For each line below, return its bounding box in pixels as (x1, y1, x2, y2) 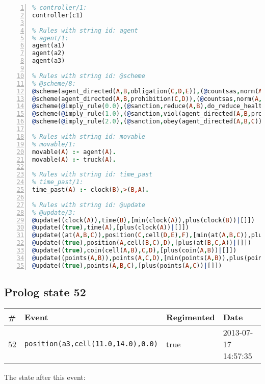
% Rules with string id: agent (32, 27, 138, 34)
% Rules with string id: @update (32, 201, 145, 209)
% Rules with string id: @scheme (32, 72, 145, 80)
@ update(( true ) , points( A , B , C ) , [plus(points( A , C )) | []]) (32, 262, 222, 269)
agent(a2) (32, 49, 65, 57)
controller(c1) (32, 11, 84, 19)
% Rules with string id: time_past (32, 171, 153, 178)
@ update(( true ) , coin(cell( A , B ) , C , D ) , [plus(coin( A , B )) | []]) (32, 247, 237, 254)
